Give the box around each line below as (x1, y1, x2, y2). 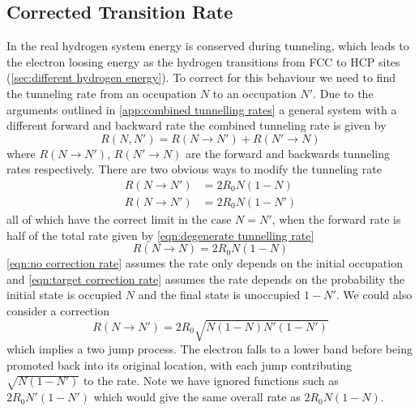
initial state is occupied (6, 286, 122, 303)
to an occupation (212, 84, 297, 101)
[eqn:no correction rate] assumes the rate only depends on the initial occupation (6, 255, 403, 272)
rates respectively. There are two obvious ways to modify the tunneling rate (6, 161, 382, 178)
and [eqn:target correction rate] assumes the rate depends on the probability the (6, 270, 405, 287)
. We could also (336, 286, 413, 303)
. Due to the (313, 84, 374, 101)
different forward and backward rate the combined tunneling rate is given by (6, 117, 387, 134)
